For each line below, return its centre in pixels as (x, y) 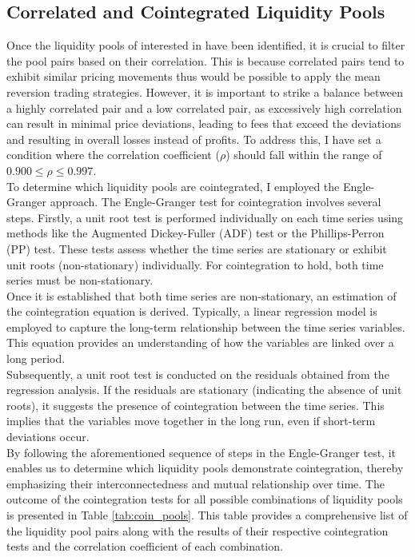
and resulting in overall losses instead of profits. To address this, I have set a (194, 139)
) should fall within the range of (304, 155)
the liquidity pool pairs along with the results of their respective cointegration (198, 530)
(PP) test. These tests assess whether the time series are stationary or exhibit (197, 248)
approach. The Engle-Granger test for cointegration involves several (215, 202)
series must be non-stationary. (80, 280)
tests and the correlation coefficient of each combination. (145, 546)
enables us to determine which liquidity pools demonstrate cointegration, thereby (205, 468)
